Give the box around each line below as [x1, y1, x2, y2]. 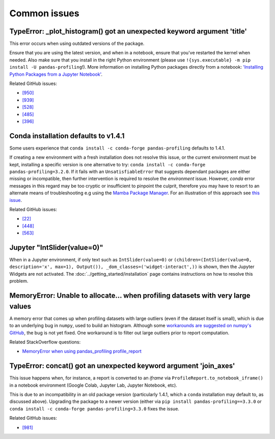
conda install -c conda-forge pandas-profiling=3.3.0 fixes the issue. [9, 405, 179, 412]
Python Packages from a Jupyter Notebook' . [9, 71, 103, 77]
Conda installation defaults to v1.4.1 [9, 131, 125, 140]
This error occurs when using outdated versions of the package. [9, 41, 145, 47]
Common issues [9, 8, 79, 19]
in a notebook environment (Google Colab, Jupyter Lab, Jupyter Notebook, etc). [9, 382, 178, 388]
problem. [9, 278, 29, 284]
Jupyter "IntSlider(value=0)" [9, 243, 104, 252]
